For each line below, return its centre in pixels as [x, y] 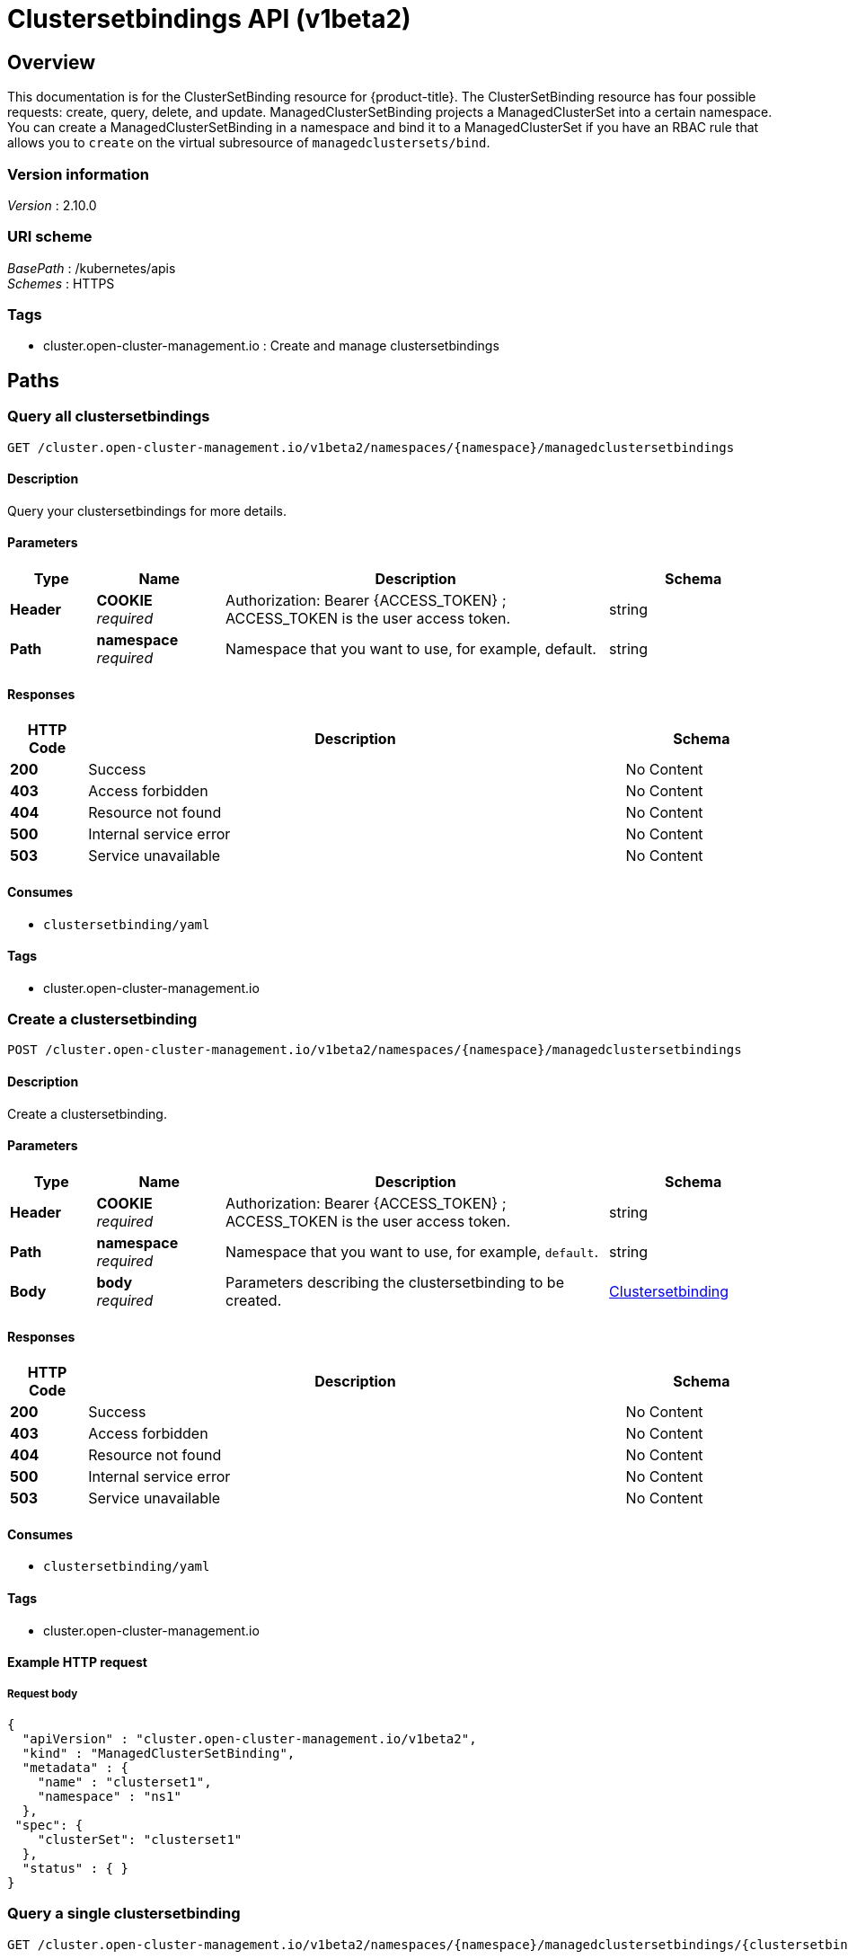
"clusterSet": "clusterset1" [140, 1839]
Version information [78, 174]
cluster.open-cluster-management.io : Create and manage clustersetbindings [271, 346]
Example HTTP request [77, 1662]
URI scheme [50, 237]
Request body [43, 1693]
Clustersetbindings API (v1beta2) [209, 19]
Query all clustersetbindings [109, 417]
